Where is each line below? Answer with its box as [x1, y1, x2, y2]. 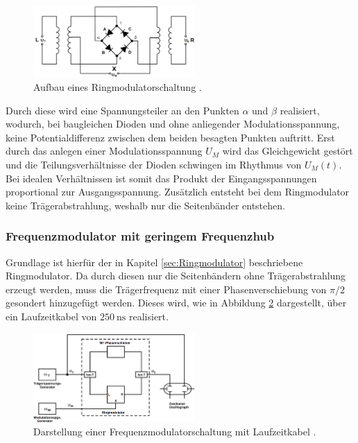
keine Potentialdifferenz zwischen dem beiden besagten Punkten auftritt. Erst [6, 130, 335, 144]
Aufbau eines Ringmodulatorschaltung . [33, 79, 202, 94]
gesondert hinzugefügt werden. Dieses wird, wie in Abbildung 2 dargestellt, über [6, 295, 347, 310]
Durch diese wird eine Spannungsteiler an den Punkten [6, 103, 239, 117]
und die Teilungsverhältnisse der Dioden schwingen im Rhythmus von [6, 157, 302, 171]
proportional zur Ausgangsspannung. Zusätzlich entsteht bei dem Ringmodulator [6, 184, 350, 199]
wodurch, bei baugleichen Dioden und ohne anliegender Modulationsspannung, [6, 116, 340, 131]
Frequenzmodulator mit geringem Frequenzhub [6, 227, 275, 245]
